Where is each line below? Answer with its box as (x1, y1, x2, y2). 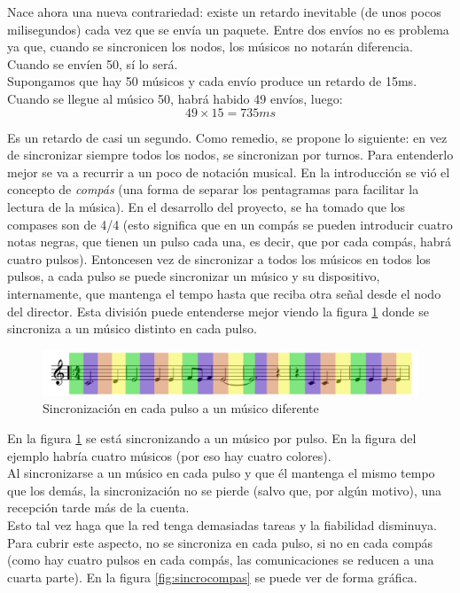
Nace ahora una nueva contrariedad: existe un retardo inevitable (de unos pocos (7, 3, 441, 20)
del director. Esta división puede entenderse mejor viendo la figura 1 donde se (7, 301, 429, 320)
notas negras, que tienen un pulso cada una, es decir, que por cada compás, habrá (7, 232, 452, 251)
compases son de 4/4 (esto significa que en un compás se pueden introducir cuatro (7, 215, 453, 233)
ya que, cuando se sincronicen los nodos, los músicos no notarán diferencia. (7, 37, 413, 56)
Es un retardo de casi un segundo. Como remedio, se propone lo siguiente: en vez (7, 128, 448, 146)
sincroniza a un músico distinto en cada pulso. (7, 319, 257, 338)
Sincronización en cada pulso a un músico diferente (43, 399, 319, 417)
